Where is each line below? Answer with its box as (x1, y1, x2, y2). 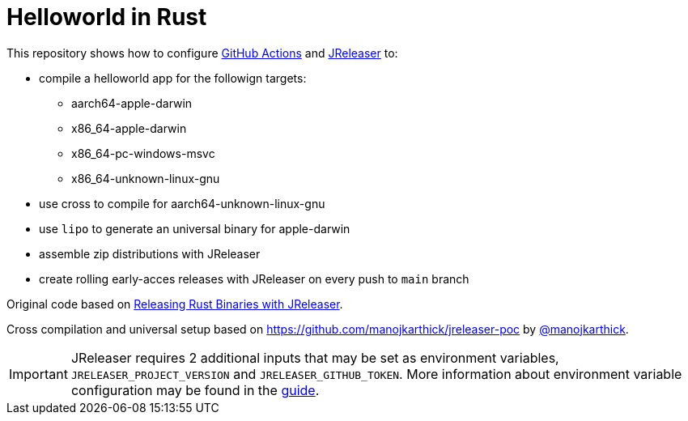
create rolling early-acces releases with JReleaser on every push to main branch (39, 271, 469, 286)
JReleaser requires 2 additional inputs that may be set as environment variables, (70, 349, 559, 366)
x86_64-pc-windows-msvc (71, 146, 215, 160)
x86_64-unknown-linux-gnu (71, 171, 220, 185)
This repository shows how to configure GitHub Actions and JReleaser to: (6, 45, 398, 60)
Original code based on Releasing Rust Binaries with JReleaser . (6, 296, 343, 311)
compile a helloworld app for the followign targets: (39, 70, 307, 85)
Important (9, 365, 68, 382)
